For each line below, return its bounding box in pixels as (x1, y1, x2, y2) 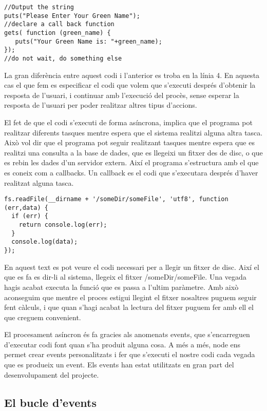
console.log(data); (11, 238, 78, 246)
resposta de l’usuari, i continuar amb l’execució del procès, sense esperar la (4, 89, 239, 100)
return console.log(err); (18, 221, 107, 229)
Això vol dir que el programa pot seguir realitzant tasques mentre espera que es (4, 137, 255, 148)
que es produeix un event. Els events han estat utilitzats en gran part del (4, 359, 234, 370)
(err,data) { (4, 204, 48, 211)
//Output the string (4, 4, 74, 11)
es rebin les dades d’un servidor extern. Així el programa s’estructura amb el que (4, 157, 259, 168)
